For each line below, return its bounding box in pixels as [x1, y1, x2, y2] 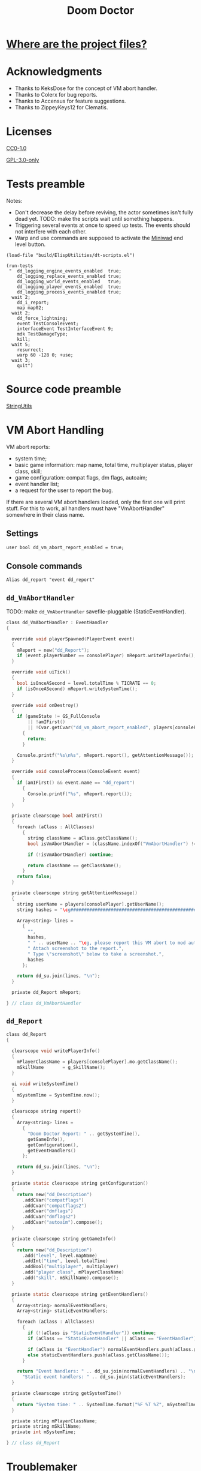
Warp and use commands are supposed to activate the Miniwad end [14, 235, 184, 241]
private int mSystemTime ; [11, 1429, 77, 1435]
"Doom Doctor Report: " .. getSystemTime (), [28, 1131, 141, 1137]
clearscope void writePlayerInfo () [11, 1048, 100, 1054]
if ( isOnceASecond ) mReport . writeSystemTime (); [17, 685, 138, 692]
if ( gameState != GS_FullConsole [17, 714, 100, 720]
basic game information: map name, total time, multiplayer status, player [14, 461, 193, 468]
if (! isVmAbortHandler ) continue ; [28, 852, 114, 858]
